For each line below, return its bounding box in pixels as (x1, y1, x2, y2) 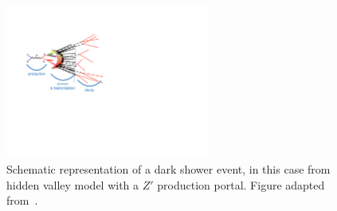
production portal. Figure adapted (157, 176, 325, 193)
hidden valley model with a (6, 176, 139, 193)
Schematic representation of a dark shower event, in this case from (6, 161, 331, 178)
